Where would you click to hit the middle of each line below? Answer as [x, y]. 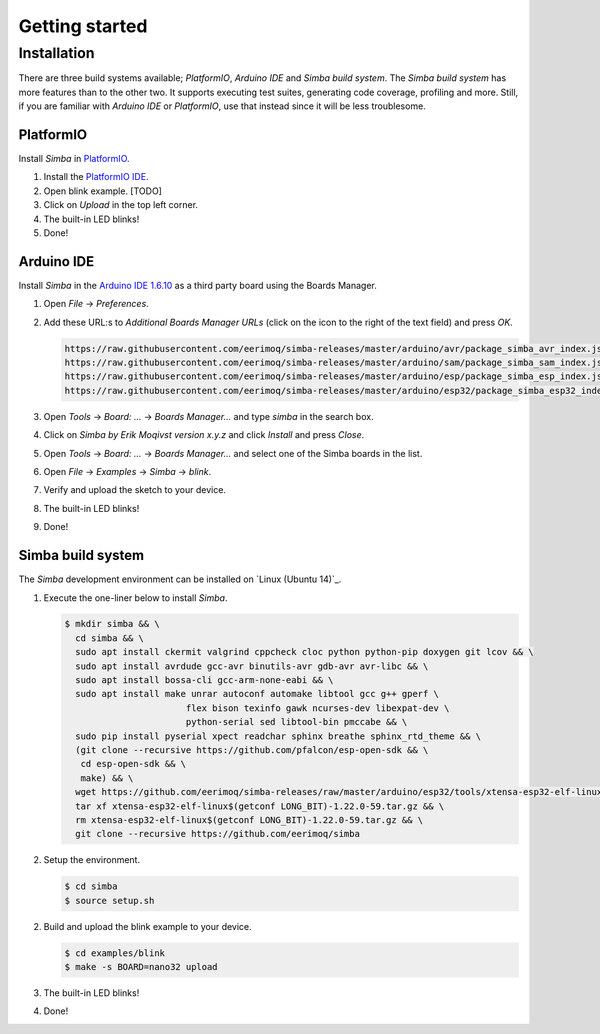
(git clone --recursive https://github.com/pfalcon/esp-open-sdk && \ [252, 750]
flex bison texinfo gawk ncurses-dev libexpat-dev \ [317, 708]
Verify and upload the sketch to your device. [135, 490]
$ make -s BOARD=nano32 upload [141, 967]
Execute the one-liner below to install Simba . [135, 597]
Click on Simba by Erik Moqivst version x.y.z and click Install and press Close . [204, 435]
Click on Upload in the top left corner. [121, 205]
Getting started [83, 26]
